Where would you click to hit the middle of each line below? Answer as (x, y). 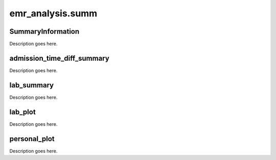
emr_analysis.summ (53, 13)
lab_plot (22, 112)
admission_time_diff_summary (59, 58)
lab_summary (31, 85)
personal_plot (32, 139)
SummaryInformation (44, 31)
